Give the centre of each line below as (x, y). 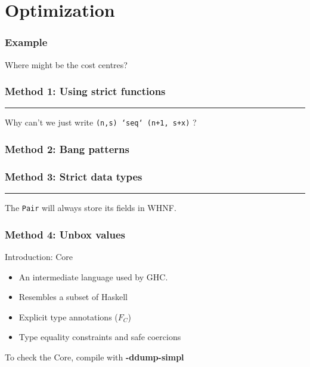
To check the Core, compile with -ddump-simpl (94, 357)
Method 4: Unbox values (65, 234)
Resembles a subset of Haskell (73, 297)
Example (26, 42)
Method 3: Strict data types (74, 176)
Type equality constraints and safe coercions (100, 337)
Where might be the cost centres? (66, 64)
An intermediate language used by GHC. (93, 276)
